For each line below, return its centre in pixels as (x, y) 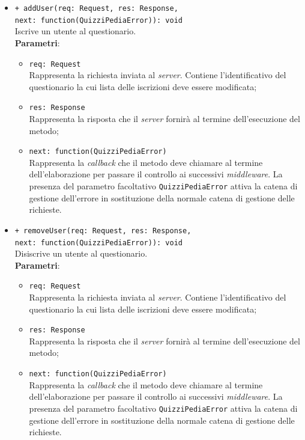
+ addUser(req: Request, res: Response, (96, 8)
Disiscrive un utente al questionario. (81, 253)
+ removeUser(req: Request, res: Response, (103, 231)
